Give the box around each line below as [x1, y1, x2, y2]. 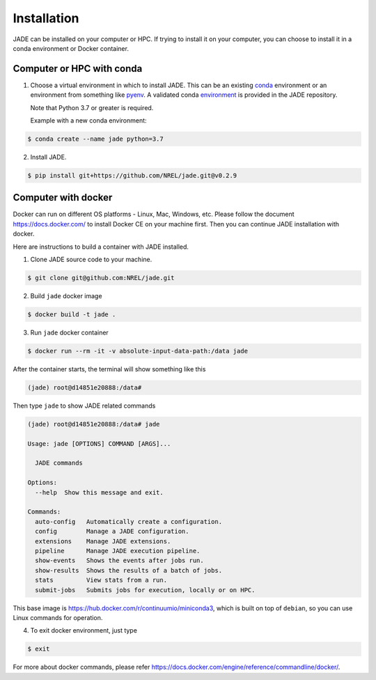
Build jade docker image [30, 292, 102, 300]
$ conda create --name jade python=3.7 [27, 135, 164, 143]
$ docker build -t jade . [27, 310, 116, 318]
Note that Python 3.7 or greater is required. [30, 103, 154, 111]
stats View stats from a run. [35, 576, 167, 585]
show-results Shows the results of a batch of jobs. [35, 566, 223, 574]
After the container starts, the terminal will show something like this [13, 364, 206, 373]
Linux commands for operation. [13, 613, 103, 621]
